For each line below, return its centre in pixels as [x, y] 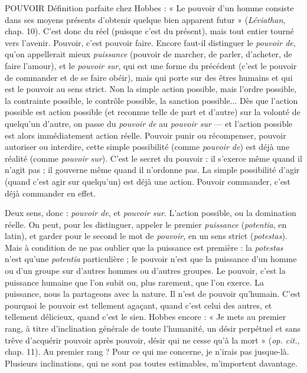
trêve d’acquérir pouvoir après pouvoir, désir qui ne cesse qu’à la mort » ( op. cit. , [152, 340]
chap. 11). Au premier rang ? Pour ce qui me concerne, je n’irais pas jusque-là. [147, 351]
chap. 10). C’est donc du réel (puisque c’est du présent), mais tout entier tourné [149, 31]
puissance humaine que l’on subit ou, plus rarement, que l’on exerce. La [134, 282]
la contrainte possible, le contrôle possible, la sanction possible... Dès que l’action [151, 100]
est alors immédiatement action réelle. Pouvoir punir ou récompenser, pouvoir [146, 135]
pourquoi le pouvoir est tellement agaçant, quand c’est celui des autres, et [138, 305]
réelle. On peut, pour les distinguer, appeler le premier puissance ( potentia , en [146, 224]
